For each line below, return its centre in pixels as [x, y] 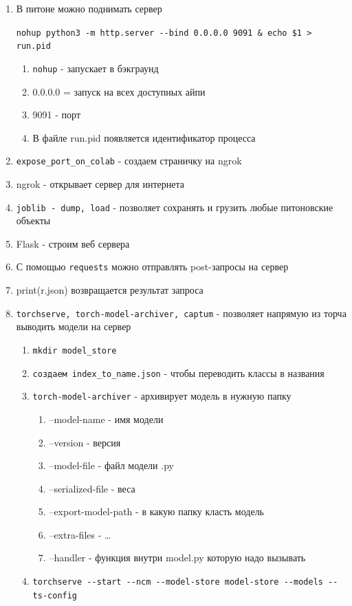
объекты [33, 220]
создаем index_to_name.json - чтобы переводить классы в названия [178, 372]
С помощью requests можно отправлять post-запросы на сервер [152, 267]
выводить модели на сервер [74, 326]
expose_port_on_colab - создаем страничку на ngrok [129, 161]
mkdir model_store [75, 350]
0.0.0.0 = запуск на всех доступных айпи [119, 91]
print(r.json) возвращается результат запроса [110, 290]
